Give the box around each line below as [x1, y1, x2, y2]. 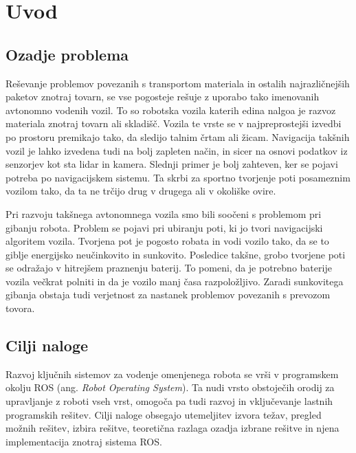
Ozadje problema [5, 43, 129, 65]
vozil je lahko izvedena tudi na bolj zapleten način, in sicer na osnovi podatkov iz [5, 143, 348, 157]
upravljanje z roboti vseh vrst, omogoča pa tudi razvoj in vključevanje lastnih [5, 394, 333, 408]
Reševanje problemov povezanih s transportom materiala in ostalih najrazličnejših [5, 76, 350, 90]
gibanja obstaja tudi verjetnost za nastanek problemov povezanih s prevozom [5, 287, 331, 302]
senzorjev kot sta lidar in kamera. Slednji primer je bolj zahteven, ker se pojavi [5, 157, 338, 171]
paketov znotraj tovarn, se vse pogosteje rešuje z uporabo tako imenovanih [5, 89, 320, 104]
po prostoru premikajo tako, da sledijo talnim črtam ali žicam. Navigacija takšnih [5, 129, 350, 144]
